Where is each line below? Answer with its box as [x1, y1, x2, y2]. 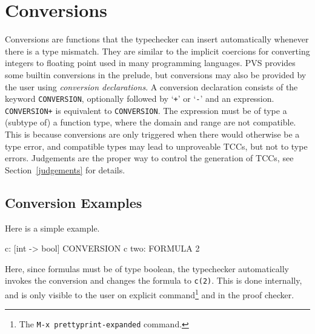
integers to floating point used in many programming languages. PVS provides [5, 56, 296, 69]
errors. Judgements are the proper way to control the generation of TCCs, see [5, 152, 294, 164]
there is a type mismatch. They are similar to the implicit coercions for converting [5, 44, 310, 57]
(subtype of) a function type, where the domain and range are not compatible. [5, 116, 296, 129]
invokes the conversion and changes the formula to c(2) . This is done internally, [5, 274, 302, 287]
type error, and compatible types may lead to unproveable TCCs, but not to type [5, 139, 308, 152]
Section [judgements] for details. [5, 163, 125, 176]
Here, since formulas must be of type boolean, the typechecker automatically [5, 262, 289, 275]
